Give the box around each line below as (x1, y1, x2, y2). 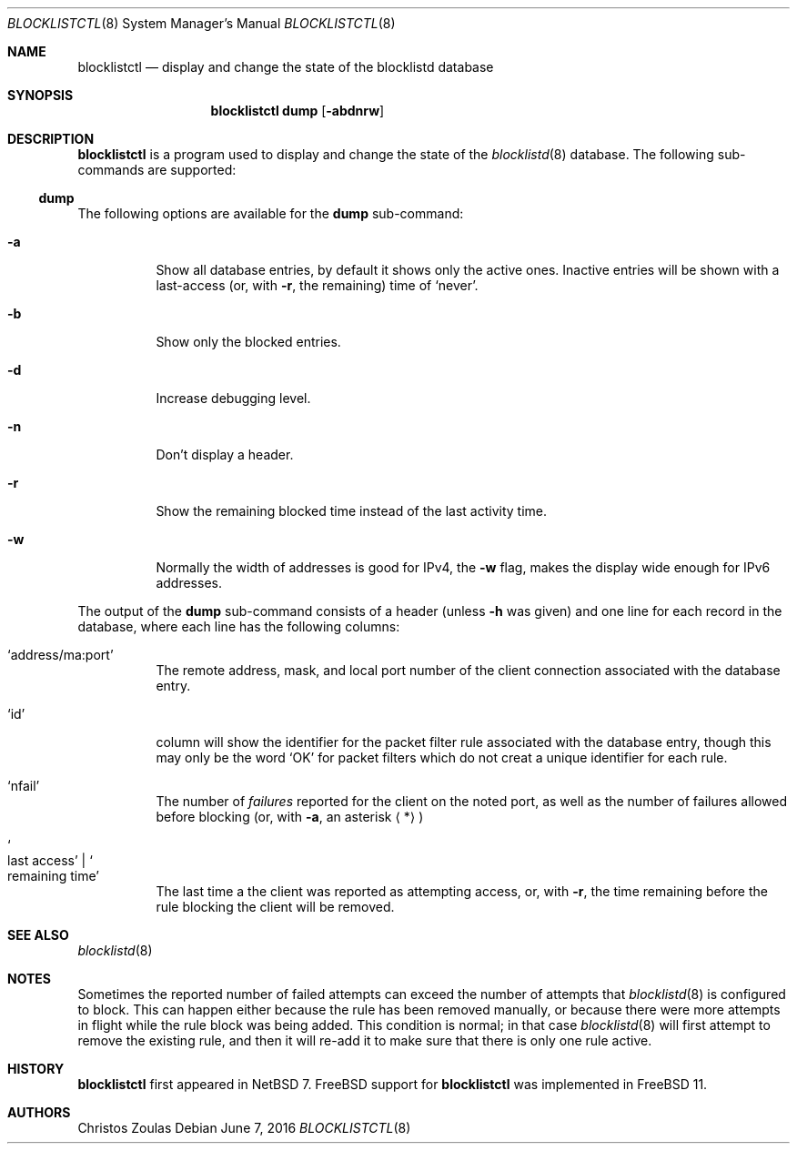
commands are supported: (77, 162, 237, 177)
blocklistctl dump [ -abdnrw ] (210, 103, 385, 118)
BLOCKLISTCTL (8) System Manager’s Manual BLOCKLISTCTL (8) (7, 15, 396, 31)
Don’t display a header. (156, 447, 294, 462)
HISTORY (7, 1061, 65, 1076)
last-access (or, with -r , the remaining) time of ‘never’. (156, 278, 479, 293)
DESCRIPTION (7, 131, 95, 146)
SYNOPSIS (7, 87, 74, 103)
